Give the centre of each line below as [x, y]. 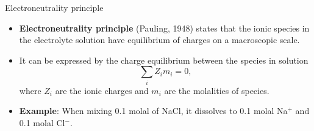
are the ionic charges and [102, 90]
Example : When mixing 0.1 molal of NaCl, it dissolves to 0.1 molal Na [153, 111]
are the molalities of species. [217, 90]
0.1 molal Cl [42, 122]
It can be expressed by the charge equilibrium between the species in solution [164, 60]
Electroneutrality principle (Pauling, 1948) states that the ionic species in [164, 28]
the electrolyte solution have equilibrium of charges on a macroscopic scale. [159, 40]
